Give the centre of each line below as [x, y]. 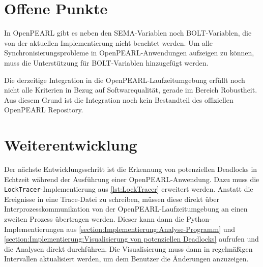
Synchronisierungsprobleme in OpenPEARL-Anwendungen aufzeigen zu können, [129, 53]
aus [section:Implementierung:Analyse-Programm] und [151, 229]
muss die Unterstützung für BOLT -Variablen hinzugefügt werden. [106, 62]
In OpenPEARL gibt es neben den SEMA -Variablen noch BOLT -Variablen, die [128, 33]
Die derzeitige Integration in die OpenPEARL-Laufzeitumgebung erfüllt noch [125, 80]
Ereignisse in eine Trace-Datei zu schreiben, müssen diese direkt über [112, 199]
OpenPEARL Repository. [44, 110]
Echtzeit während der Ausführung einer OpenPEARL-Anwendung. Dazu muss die [132, 179]
